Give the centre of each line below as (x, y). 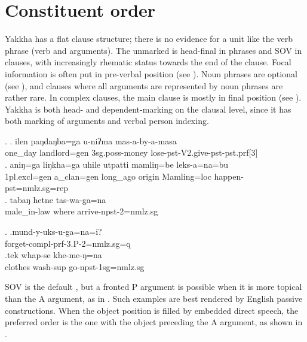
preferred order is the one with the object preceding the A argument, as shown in (154, 322)
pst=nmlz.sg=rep (36, 188)
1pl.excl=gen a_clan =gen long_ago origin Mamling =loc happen (123, 176)
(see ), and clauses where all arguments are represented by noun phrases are (144, 85)
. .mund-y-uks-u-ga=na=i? (53, 231)
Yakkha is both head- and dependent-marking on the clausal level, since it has (148, 109)
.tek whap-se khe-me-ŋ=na (53, 255)
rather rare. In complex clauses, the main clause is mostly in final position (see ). (153, 97)
